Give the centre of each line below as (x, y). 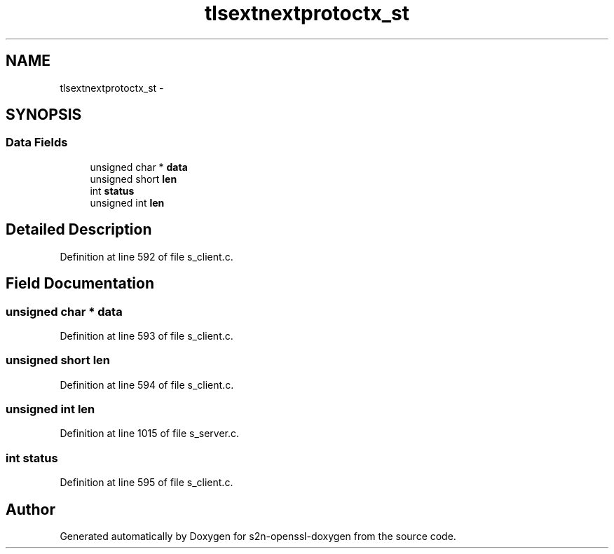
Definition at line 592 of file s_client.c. (146, 256)
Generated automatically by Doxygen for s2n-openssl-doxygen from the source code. (258, 536)
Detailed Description (79, 230)
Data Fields (37, 143)
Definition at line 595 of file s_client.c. (146, 483)
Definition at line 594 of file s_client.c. (147, 385)
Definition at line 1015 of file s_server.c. (150, 434)
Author (30, 509)
